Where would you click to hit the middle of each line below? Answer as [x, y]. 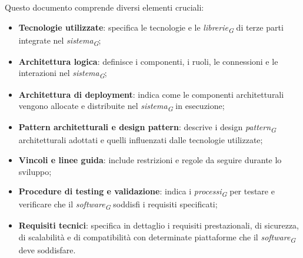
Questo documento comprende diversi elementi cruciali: [104, 7]
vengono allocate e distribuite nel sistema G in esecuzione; [121, 106]
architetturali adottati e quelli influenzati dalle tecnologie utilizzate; [141, 140]
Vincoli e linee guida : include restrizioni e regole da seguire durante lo [150, 160]
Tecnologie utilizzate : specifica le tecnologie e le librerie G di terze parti [151, 28]
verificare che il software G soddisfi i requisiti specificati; [118, 205]
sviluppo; [35, 171]
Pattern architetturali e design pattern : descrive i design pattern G [147, 128]
